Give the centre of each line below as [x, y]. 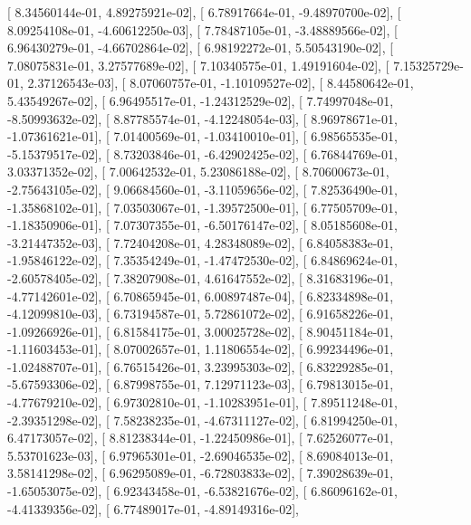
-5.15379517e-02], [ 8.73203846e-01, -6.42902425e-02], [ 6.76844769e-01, [202, 153]
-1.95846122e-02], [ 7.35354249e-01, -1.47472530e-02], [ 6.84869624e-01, [202, 260]
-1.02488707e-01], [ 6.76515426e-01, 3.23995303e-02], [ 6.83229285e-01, [201, 366]
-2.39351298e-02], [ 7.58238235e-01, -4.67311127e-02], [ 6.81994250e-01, [202, 420]
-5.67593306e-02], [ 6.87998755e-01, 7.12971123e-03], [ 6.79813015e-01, [201, 384]
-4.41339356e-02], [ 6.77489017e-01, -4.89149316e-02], [153, 508]
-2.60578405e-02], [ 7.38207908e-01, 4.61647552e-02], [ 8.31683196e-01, [201, 277]
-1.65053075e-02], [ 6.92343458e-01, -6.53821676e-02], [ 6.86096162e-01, [202, 491]
